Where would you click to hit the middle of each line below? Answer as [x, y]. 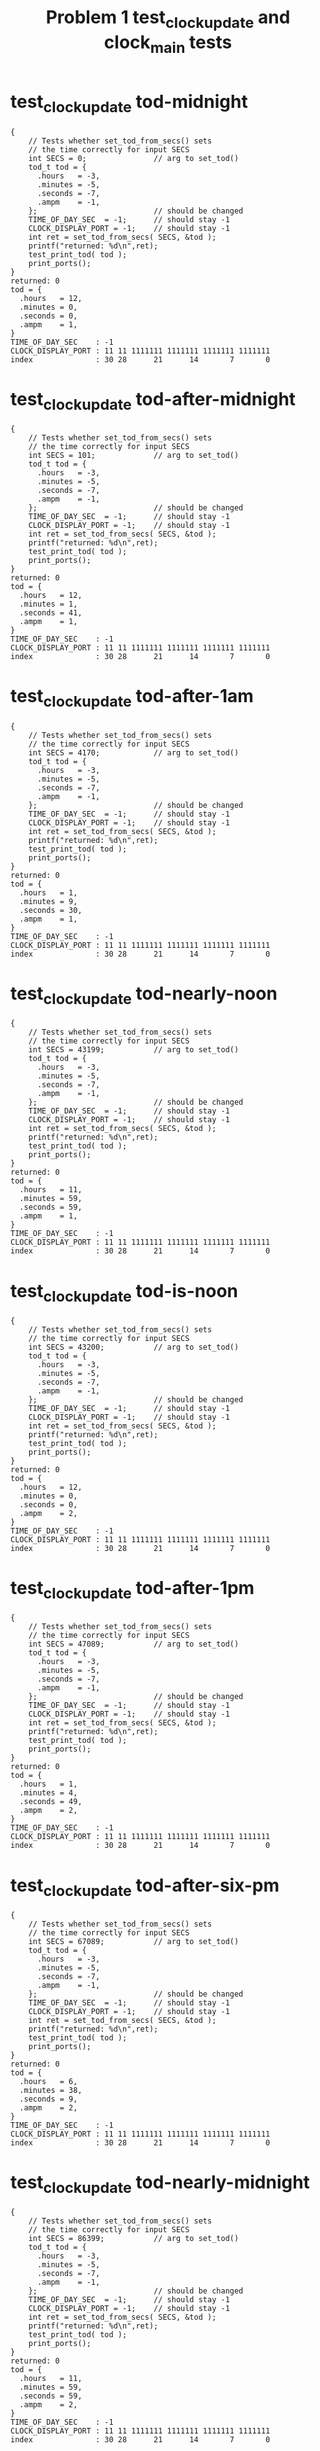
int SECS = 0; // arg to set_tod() [134, 158]
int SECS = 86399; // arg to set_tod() [134, 2239]
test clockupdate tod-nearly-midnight [160, 2184]
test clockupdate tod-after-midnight [153, 400]
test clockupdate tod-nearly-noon [144, 995]
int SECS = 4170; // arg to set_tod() [134, 752]
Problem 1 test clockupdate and [168, 19]
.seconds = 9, [48, 2099]
